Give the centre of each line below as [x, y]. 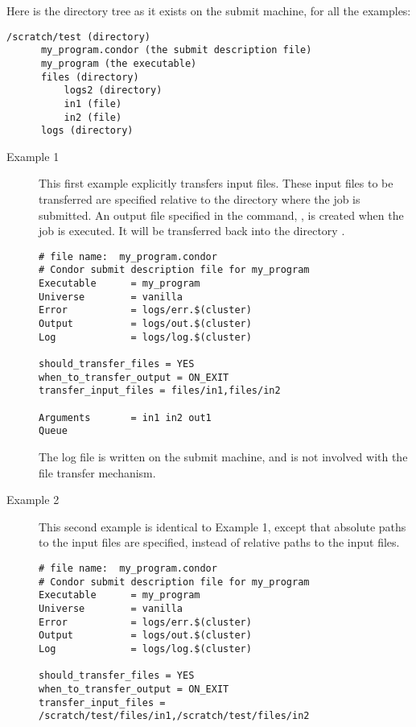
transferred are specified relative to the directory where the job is [200, 199]
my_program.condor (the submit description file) [176, 50]
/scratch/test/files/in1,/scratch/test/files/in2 [174, 716]
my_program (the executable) [119, 63]
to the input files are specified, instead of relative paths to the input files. [219, 542]
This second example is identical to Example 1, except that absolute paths [222, 526]
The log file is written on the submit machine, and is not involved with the [223, 456]
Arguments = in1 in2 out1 [125, 417]
